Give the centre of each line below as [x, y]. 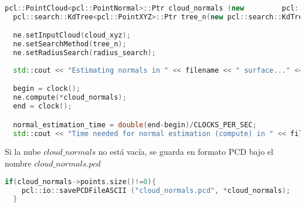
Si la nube [23, 152]
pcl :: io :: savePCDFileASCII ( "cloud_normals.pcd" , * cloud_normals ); [156, 190]
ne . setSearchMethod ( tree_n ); [70, 44]
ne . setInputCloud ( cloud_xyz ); [72, 35]
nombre [18, 163]
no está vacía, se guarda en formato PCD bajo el [186, 152]
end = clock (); [43, 106]
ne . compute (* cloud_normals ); [70, 98]
